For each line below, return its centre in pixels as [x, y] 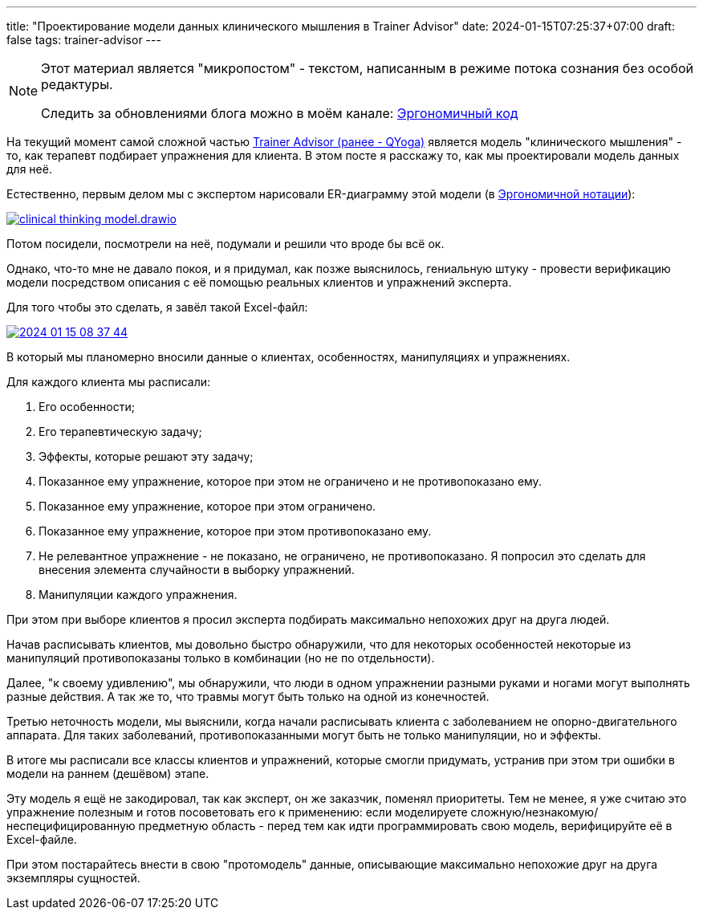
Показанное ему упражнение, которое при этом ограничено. [207, 506]
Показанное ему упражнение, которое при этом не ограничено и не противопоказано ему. [290, 481]
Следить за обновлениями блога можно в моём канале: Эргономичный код [280, 113]
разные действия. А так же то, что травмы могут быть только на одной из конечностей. [248, 696]
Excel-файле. [42, 839]
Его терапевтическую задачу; [120, 432]
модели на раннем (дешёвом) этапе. [108, 774]
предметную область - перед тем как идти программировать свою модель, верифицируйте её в [405, 826]
